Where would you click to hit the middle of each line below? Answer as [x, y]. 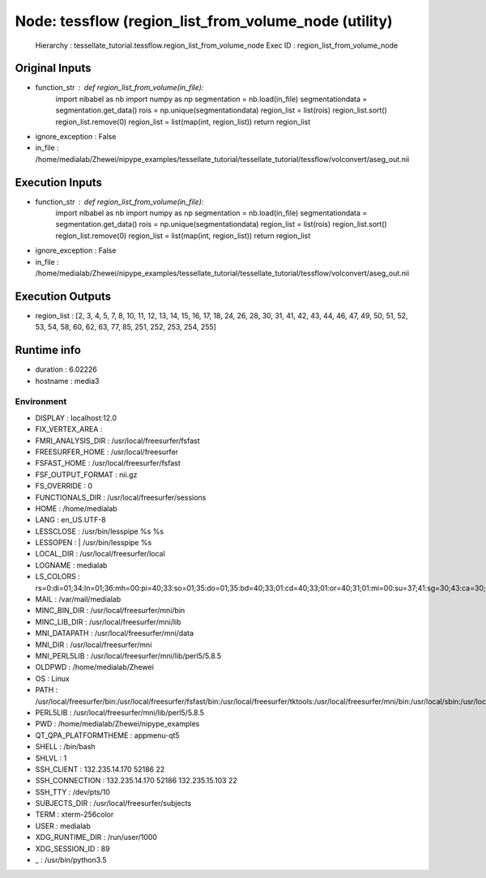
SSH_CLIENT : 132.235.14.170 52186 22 [100, 769]
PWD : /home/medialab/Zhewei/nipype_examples [117, 724]
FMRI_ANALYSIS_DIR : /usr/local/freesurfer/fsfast [117, 441]
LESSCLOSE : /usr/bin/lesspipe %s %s [100, 531]
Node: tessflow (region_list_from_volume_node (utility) [204, 21]
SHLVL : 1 [51, 758]
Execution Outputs [63, 296]
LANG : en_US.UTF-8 [70, 520]
